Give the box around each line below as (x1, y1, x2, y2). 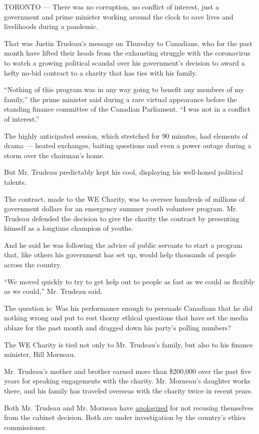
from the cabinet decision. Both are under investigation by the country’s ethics (4, 412, 246, 422)
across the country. (4, 259, 62, 270)
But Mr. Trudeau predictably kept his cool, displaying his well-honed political (4, 167, 243, 177)
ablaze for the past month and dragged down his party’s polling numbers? (4, 322, 231, 333)
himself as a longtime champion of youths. (4, 223, 134, 233)
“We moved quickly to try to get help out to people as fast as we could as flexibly (4, 276, 255, 286)
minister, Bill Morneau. (4, 349, 76, 359)
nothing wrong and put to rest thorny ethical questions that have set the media (4, 312, 248, 323)
